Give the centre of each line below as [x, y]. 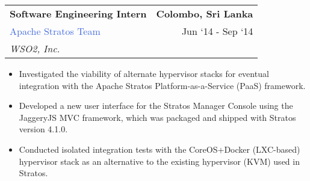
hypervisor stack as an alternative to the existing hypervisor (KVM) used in [159, 161]
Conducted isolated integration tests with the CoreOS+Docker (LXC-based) [160, 149]
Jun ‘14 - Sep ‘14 [217, 31]
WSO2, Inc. [35, 48]
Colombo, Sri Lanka [205, 14]
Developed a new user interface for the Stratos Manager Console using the [156, 106]
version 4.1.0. [43, 129]
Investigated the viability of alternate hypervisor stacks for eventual [144, 73]
